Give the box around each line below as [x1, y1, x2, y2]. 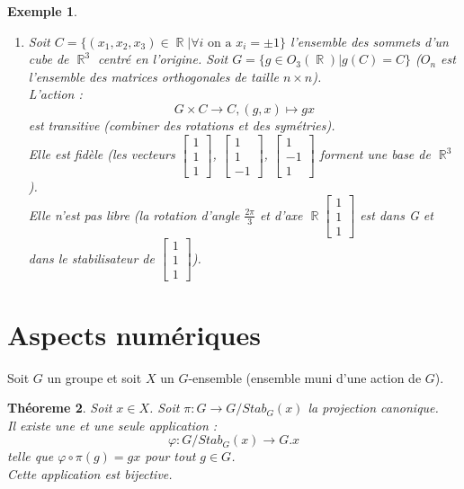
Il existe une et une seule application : [7, 415, 218, 434]
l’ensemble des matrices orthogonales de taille [28, 67, 279, 85]
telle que [7, 447, 54, 466]
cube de [28, 49, 69, 68]
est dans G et [360, 205, 433, 224]
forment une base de [319, 145, 431, 164]
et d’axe [259, 205, 303, 224]
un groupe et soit [47, 368, 142, 387]
